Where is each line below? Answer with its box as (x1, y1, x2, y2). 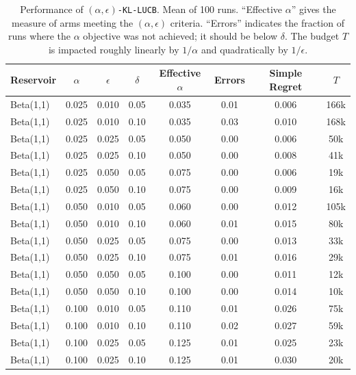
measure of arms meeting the (12, 15, 133, 29)
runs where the (8, 29, 71, 43)
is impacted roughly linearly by (48, 42, 179, 56)
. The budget (284, 29, 340, 43)
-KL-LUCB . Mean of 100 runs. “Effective (117, 2, 283, 16)
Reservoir (10, 73, 57, 87)
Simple (269, 66, 303, 80)
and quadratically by (201, 42, 288, 56)
